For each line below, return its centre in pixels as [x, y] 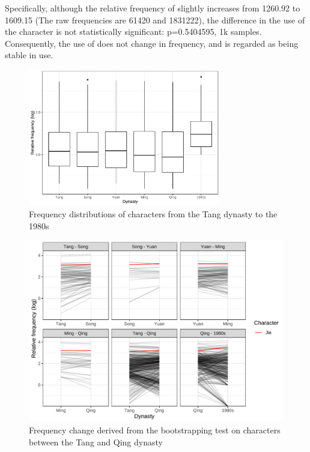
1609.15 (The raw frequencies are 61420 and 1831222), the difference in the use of [155, 20]
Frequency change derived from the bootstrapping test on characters [155, 430]
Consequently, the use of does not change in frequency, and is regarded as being [152, 43]
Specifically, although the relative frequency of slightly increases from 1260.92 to [153, 8]
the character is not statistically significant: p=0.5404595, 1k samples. [133, 32]
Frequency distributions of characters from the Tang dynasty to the [153, 214]
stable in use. [29, 55]
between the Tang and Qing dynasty [96, 441]
